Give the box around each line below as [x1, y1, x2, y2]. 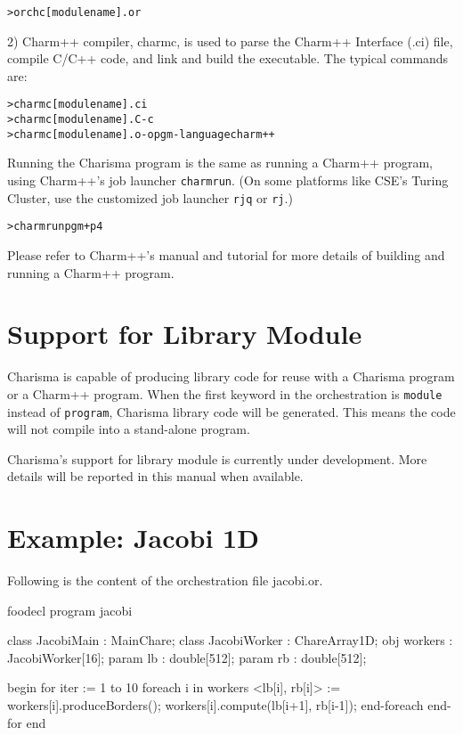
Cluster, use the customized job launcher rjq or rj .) [7, 188, 293, 207]
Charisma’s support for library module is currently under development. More [7, 449, 427, 468]
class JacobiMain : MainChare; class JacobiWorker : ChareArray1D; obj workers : [7, 631, 453, 649]
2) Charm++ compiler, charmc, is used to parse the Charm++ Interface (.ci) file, [7, 31, 453, 50]
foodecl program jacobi [7, 600, 133, 619]
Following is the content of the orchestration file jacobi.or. [7, 571, 323, 590]
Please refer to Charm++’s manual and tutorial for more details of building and [7, 245, 445, 264]
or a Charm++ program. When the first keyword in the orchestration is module [7, 384, 443, 403]
